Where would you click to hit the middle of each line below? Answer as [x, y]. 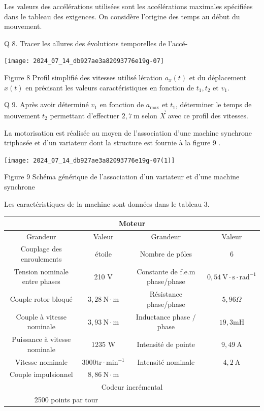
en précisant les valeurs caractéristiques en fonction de [110, 87]
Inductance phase [163, 316]
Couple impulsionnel [41, 374]
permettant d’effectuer [85, 116]
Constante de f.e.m [166, 271]
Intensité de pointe [166, 344]
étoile [103, 254]
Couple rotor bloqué [41, 299]
